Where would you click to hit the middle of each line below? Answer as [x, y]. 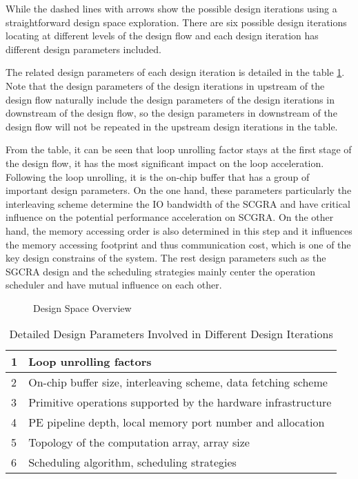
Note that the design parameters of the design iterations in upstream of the [165, 85]
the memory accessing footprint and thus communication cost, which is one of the [178, 244]
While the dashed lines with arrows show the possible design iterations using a [171, 8]
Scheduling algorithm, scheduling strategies [132, 462]
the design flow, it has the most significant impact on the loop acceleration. [165, 163]
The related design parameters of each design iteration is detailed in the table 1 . [175, 72]
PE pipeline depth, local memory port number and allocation [177, 422]
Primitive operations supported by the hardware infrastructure [180, 402]
